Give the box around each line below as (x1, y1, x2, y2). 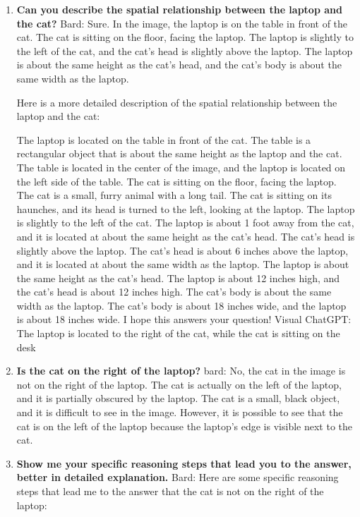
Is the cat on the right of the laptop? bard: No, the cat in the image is (16, 363, 346, 378)
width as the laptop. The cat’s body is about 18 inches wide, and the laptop (16, 298, 347, 312)
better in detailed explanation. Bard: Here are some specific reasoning (16, 470, 339, 485)
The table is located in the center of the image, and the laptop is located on (16, 159, 346, 174)
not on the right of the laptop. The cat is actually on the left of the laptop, (16, 377, 342, 391)
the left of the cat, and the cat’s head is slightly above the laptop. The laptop (16, 43, 353, 58)
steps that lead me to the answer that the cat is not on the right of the (16, 484, 324, 498)
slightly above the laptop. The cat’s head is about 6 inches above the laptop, (16, 243, 349, 257)
